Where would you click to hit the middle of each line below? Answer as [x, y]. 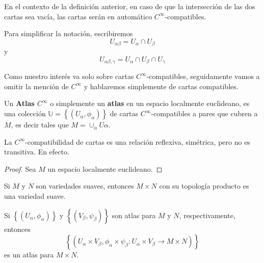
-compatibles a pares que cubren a [204, 113]
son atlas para [134, 215]
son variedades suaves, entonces [85, 186]
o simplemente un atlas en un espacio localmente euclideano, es [150, 103]
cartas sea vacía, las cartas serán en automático [78, 16]
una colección [25, 113]
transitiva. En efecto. [37, 152]
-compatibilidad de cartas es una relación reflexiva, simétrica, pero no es [138, 141]
